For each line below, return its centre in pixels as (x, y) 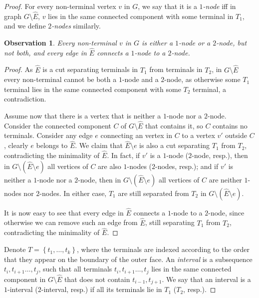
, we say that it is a (167, 6)
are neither (225, 179)
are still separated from (153, 193)
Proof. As (18, 69)
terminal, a (210, 89)
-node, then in (100, 179)
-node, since (226, 212)
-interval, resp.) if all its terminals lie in (102, 289)
